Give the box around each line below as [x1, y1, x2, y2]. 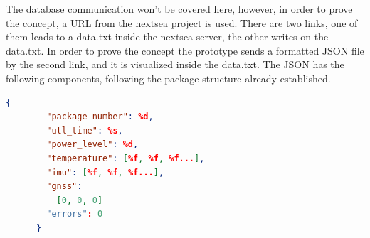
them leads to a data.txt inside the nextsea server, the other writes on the [6, 29, 329, 44]
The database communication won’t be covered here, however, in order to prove [6, 1, 353, 16]
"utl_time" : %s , [46, 125, 123, 136]
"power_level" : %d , [46, 139, 139, 150]
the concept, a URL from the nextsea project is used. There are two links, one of [6, 15, 358, 30]
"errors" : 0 [46, 209, 103, 220]
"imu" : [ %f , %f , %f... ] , [46, 167, 164, 178]
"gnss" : [46, 181, 83, 192]
